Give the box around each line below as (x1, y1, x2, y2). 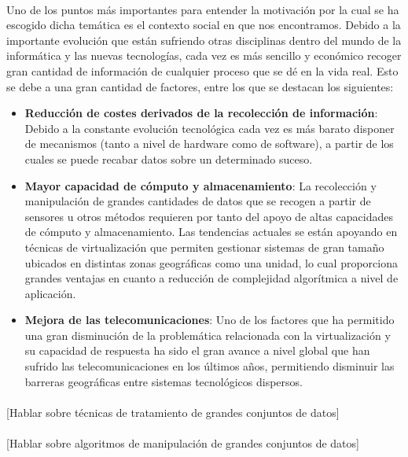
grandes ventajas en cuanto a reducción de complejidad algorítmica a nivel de (24, 270, 399, 286)
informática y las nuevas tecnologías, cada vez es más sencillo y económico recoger (6, 47, 402, 64)
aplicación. (24, 285, 76, 301)
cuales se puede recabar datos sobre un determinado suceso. (24, 150, 313, 167)
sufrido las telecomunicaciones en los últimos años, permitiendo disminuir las (24, 358, 395, 374)
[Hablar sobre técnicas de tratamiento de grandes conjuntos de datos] (6, 404, 340, 420)
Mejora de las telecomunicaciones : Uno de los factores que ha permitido (24, 311, 395, 328)
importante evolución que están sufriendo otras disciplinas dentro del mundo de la (6, 31, 402, 48)
